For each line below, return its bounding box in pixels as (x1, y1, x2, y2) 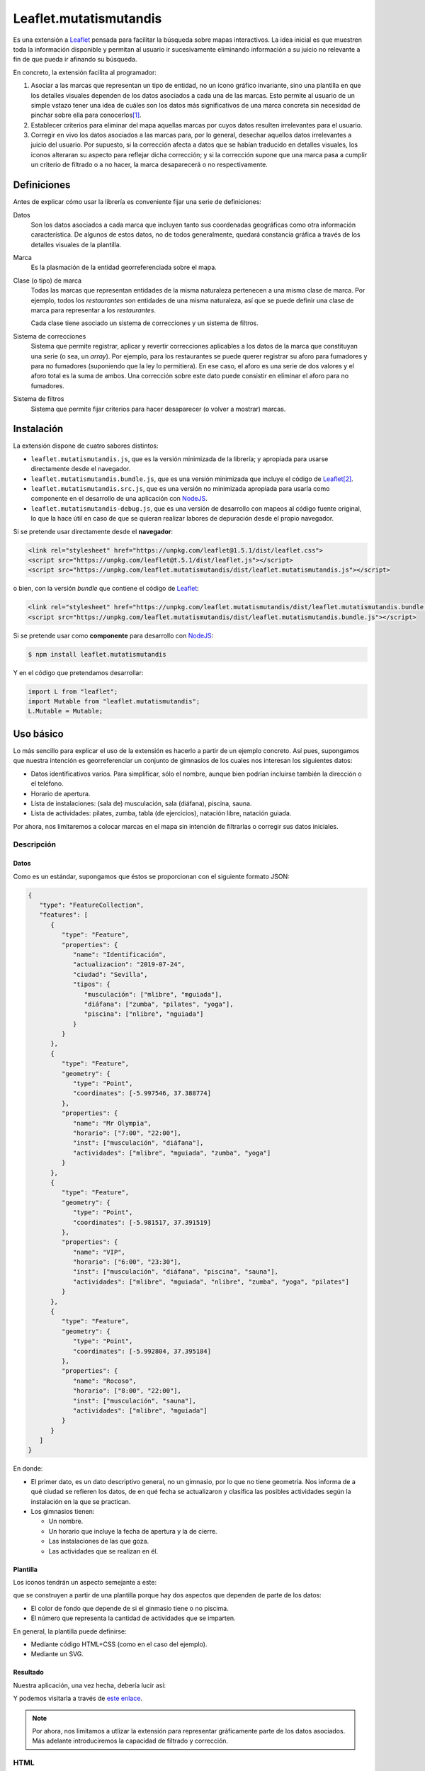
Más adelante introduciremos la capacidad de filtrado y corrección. (32, 1736, 229, 1745)
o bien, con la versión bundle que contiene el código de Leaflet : (13, 584, 200, 593)
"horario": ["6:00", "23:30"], (72, 1258, 182, 1266)
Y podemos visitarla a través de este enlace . (13, 1694, 143, 1703)
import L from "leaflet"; (28, 687, 118, 696)
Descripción (13, 839, 57, 849)
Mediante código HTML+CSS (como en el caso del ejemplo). (30, 1640, 208, 1648)
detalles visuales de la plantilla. (30, 240, 122, 249)
